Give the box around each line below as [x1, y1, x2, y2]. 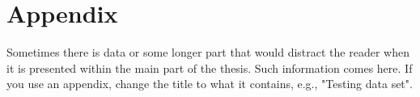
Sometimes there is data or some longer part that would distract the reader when [6, 44, 409, 61]
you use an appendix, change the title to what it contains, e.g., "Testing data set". [6, 75, 413, 92]
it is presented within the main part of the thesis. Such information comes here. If [6, 59, 413, 76]
